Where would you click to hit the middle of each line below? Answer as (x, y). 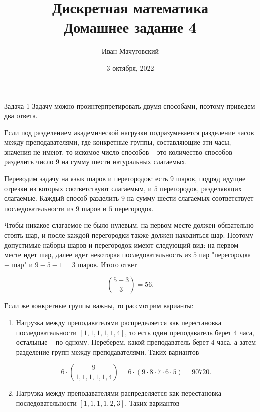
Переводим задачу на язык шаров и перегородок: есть (86, 179)
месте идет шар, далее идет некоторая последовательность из (98, 254)
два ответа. (21, 116)
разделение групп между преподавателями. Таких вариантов (107, 352)
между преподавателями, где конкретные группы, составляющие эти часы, (118, 142)
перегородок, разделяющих (201, 188)
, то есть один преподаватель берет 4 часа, (190, 332)
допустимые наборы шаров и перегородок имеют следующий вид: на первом (121, 244)
